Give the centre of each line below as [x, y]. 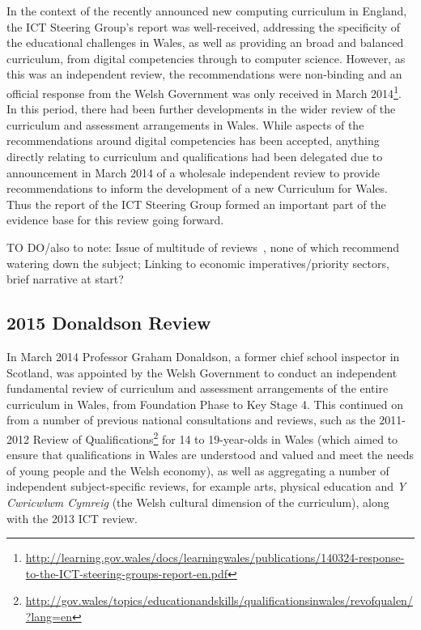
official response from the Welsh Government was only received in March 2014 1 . [204, 92]
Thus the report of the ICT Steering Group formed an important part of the [196, 204]
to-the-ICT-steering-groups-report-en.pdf [127, 573]
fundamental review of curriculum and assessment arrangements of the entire [198, 388]
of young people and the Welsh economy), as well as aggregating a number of [198, 470]
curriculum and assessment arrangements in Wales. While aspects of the [185, 124]
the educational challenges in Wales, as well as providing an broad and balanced [205, 43]
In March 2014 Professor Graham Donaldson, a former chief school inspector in [203, 356]
